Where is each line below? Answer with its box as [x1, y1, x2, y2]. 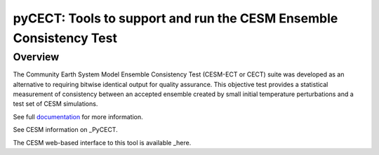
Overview [13, 50, 60, 63]
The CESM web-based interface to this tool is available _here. [13, 138, 192, 147]
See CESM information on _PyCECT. [13, 126, 119, 134]
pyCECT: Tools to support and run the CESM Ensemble [13, 11, 338, 26]
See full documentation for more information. [13, 112, 143, 121]
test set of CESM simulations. [13, 100, 98, 108]
